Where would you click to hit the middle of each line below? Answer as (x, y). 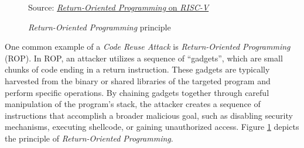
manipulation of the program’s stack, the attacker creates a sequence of (133, 104)
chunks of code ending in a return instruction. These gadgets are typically (137, 69)
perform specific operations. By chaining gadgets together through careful (137, 92)
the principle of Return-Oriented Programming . (89, 138)
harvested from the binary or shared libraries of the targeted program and (138, 80)
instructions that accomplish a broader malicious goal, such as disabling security (149, 115)
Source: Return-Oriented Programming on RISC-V (119, 7)
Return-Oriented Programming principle (100, 27)
